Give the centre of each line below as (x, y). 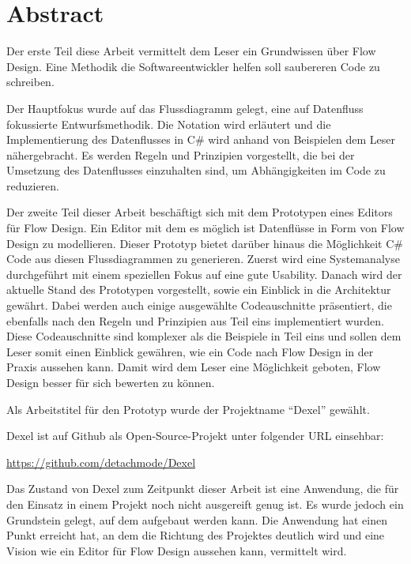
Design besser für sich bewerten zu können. (111, 382)
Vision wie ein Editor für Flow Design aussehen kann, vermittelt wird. (177, 550)
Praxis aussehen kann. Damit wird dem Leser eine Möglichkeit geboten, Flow (194, 367)
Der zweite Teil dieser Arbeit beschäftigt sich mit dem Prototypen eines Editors (200, 212)
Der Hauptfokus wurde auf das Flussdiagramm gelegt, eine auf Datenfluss (185, 108)
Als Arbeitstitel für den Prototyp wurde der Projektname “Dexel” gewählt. (188, 409)
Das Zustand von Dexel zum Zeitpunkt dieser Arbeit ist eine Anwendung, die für (203, 489)
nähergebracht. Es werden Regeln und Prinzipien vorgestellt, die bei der (181, 154)
